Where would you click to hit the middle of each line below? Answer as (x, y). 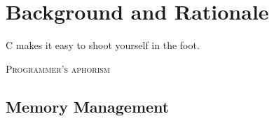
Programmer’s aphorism (58, 68)
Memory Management (88, 106)
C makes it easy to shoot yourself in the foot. (103, 45)
